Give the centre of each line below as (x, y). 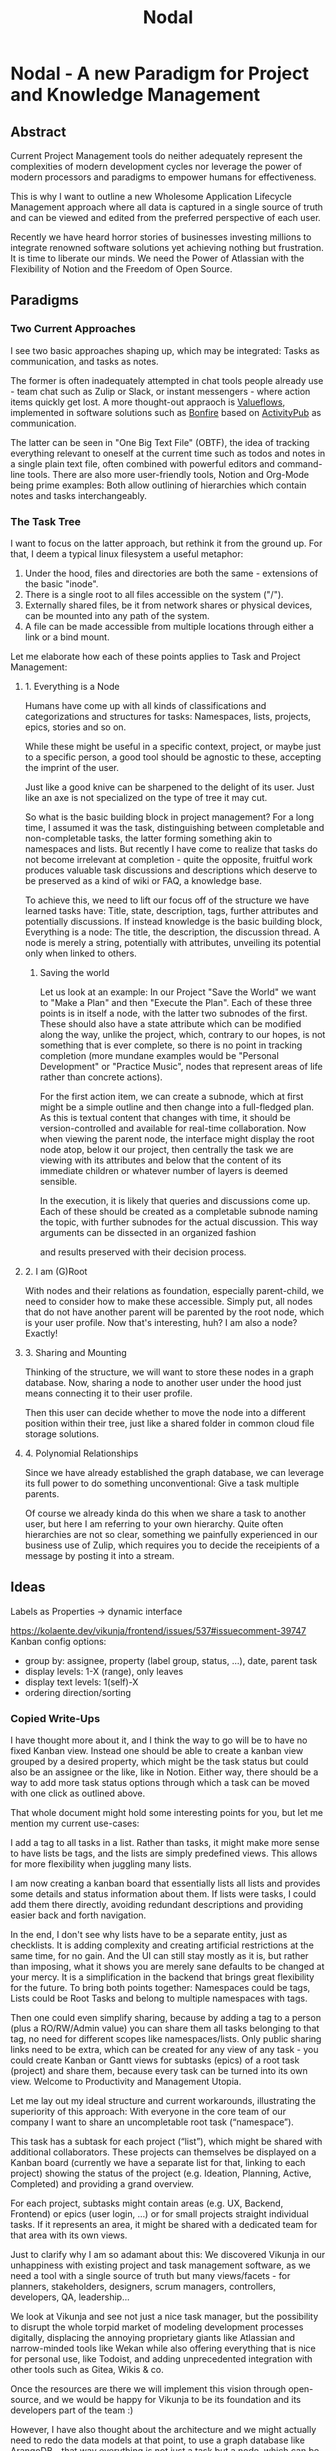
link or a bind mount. (67, 637)
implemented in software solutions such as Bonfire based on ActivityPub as (166, 412)
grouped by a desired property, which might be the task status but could (159, 1762)
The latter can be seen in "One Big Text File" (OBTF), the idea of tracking (160, 442)
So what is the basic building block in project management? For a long (169, 817)
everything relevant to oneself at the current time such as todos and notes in (168, 453)
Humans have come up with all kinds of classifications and (145, 705)
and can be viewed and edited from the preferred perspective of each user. (166, 217)
